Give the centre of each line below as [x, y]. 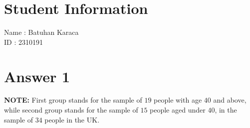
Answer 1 [37, 76]
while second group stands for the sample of [71, 110]
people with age [178, 100]
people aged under [178, 110]
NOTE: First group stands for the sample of [73, 100]
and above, [230, 100]
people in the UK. [72, 119]
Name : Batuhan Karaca [41, 32]
